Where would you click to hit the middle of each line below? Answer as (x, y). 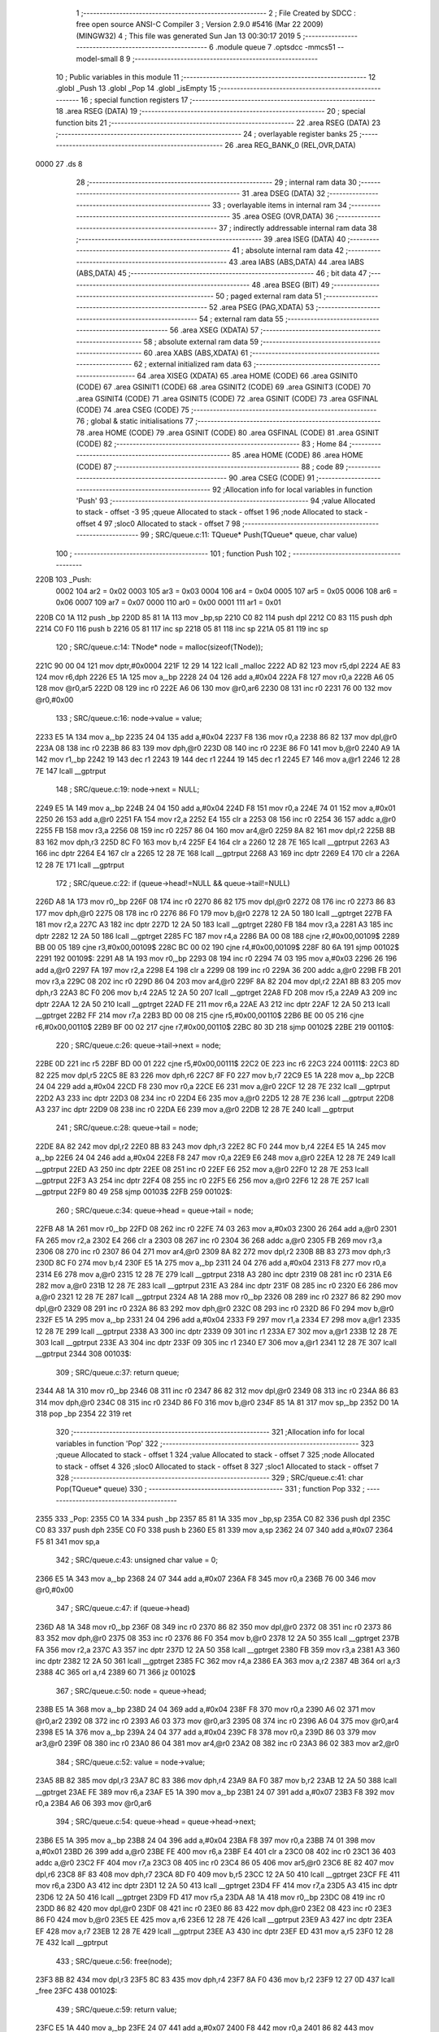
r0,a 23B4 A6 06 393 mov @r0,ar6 (93, 1803)
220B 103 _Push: (63, 580)
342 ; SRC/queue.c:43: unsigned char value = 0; (137, 1560)
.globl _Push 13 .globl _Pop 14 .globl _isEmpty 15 (136, 89)
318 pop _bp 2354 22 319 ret (83, 1413)
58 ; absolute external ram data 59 (201, 341)
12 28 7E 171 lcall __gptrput (80, 865)
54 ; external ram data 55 (241, 319)
